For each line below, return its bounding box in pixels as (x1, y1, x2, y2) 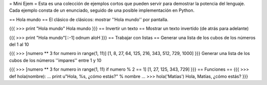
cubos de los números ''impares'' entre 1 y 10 (9, 57, 101, 63)
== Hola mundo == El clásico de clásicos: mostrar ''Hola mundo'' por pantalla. (9, 16, 169, 22)
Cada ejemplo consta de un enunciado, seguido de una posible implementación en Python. (9, 7, 195, 13)
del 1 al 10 (9, 41, 29, 47)
